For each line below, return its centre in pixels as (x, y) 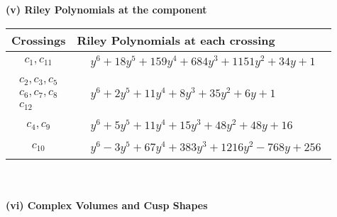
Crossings (39, 40)
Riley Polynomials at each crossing (176, 40)
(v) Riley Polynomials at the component (106, 9)
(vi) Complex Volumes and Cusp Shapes (107, 205)
